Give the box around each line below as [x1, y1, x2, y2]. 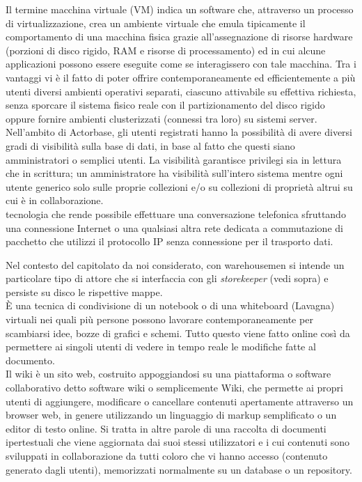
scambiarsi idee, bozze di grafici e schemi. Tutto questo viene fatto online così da [6, 325, 350, 340]
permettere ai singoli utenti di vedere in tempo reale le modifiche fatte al [6, 339, 316, 354]
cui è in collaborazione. [6, 193, 104, 208]
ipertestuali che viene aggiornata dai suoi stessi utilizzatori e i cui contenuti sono [6, 435, 350, 449]
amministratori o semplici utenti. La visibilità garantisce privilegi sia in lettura [6, 152, 342, 166]
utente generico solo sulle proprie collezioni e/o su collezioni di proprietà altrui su [6, 179, 353, 194]
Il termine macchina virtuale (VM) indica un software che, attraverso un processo [6, 2, 354, 16]
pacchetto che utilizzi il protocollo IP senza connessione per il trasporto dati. [6, 234, 333, 249]
